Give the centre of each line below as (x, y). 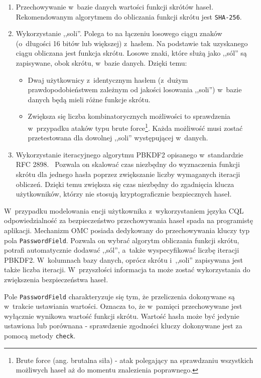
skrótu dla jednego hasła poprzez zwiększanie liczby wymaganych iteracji (128, 174)
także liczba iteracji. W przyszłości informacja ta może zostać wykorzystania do (127, 269)
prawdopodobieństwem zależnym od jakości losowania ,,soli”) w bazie (135, 89)
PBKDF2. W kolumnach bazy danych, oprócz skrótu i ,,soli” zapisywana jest (124, 259)
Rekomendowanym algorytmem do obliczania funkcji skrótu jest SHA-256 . (129, 16)
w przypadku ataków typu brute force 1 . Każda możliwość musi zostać (135, 127)
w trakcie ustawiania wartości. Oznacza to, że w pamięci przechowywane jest (123, 306)
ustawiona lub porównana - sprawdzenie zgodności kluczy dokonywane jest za (123, 326)
